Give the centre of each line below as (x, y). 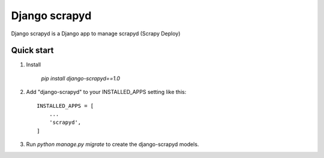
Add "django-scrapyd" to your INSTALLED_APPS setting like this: (106, 92)
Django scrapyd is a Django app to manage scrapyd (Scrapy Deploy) (96, 34)
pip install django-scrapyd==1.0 (80, 78)
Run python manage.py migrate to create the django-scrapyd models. (112, 144)
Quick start (32, 51)
